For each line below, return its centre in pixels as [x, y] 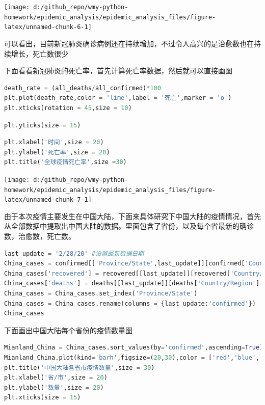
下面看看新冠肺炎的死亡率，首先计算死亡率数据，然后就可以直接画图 [118, 71]
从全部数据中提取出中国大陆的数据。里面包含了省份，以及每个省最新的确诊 [129, 226]
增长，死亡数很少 [39, 53]
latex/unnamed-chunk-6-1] [48, 27]
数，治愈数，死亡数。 [40, 236]
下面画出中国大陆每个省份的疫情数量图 [68, 330]
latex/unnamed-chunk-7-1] [48, 200]
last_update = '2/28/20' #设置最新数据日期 [74, 253]
